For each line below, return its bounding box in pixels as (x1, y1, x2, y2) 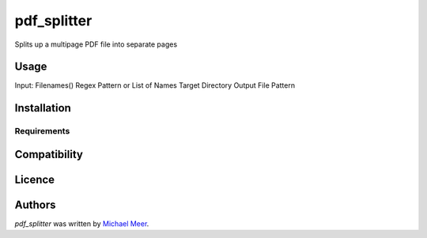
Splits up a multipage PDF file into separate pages (14, 40, 178, 49)
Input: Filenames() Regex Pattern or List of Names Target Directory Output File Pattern (14, 81, 296, 90)
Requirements (14, 126, 70, 137)
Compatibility (14, 147, 83, 161)
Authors (14, 198, 56, 211)
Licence (14, 172, 55, 186)
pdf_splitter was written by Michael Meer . (14, 218, 149, 229)
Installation (14, 101, 71, 115)
